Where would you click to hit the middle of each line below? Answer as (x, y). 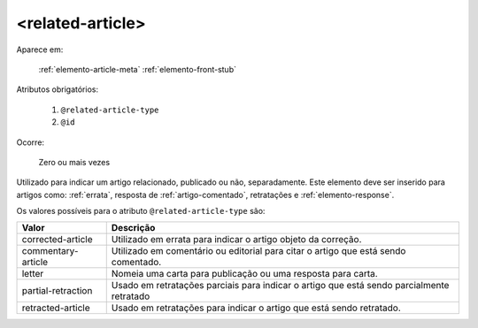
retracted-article (56, 308)
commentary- (50, 251)
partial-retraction (57, 291)
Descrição (133, 228)
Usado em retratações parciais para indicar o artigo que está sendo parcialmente (280, 286)
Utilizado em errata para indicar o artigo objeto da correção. (236, 240)
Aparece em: (40, 50)
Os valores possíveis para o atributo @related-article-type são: (141, 211)
